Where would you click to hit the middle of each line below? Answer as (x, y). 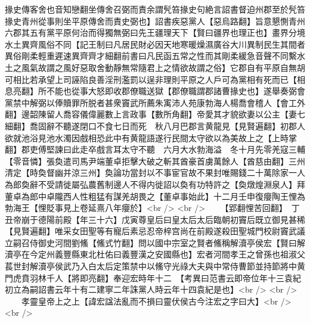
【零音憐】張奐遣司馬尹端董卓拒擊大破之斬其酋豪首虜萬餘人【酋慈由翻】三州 (155, 161)
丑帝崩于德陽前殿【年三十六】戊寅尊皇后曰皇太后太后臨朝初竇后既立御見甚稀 (155, 219)
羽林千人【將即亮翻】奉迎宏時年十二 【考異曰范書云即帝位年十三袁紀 (165, 277)
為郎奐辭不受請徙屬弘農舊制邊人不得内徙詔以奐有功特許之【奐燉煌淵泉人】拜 (155, 184)
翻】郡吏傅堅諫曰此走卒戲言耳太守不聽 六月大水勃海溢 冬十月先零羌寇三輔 (155, 149)
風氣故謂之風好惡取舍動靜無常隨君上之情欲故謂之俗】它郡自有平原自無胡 (163, 67)
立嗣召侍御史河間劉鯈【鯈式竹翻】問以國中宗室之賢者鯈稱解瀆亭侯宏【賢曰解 (155, 242)
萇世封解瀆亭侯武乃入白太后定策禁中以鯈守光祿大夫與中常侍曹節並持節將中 (151, 266)
